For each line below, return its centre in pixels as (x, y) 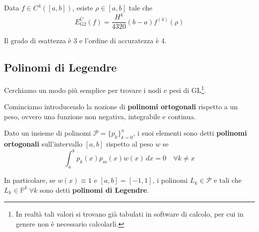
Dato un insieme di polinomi (48, 133)
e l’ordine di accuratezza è (119, 40)
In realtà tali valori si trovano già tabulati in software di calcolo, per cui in (129, 214)
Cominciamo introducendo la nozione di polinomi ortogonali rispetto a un (121, 107)
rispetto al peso (129, 144)
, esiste (83, 7)
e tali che (228, 180)
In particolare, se (30, 180)
